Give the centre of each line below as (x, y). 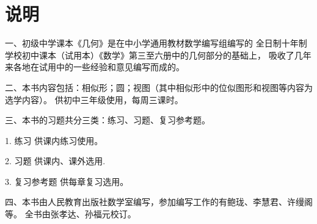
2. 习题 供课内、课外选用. (55, 161)
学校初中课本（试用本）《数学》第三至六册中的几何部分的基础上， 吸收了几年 (158, 55)
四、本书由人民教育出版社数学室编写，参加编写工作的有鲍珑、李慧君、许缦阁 (159, 202)
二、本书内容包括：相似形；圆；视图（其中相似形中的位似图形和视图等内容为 (159, 87)
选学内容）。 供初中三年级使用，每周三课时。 (94, 99)
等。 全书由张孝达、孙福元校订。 (71, 214)
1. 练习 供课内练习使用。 (54, 140)
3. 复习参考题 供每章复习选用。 (67, 181)
